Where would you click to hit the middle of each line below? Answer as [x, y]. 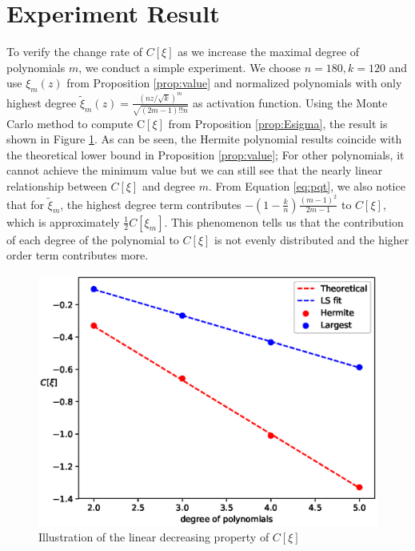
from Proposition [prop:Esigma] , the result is [278, 123]
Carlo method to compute [70, 123]
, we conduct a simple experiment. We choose [190, 67]
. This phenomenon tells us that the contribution [284, 221]
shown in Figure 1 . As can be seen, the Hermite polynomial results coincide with [204, 139]
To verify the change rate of [75, 52]
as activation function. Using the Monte [290, 102]
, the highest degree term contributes [151, 204]
